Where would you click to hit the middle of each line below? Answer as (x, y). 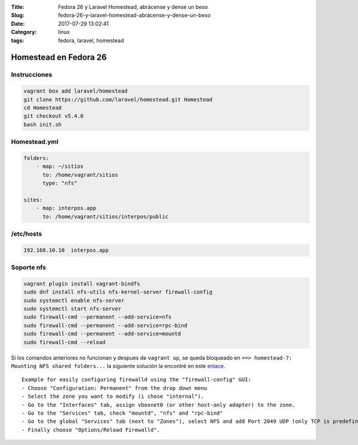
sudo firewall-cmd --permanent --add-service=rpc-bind (105, 325)
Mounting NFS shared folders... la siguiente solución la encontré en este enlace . (118, 366)
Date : (18, 23)
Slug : (18, 16)
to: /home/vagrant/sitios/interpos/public (106, 217)
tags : (18, 40)
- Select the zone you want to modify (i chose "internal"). (113, 396)
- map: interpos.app (66, 208)
